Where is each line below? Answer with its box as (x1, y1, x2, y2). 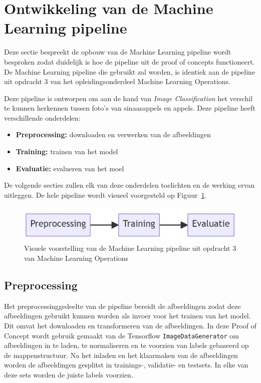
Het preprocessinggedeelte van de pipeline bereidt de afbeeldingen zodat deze (4, 300, 241, 311)
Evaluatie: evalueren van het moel (16, 163, 124, 173)
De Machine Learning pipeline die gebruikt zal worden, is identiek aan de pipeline (4, 66, 255, 77)
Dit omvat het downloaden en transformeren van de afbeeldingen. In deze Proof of (4, 320, 256, 330)
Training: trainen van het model (16, 146, 118, 157)
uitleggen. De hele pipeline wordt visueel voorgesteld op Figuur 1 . (4, 189, 207, 200)
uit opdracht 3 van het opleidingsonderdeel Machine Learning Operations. (4, 76, 231, 87)
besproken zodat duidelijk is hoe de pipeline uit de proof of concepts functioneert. (4, 56, 255, 67)
